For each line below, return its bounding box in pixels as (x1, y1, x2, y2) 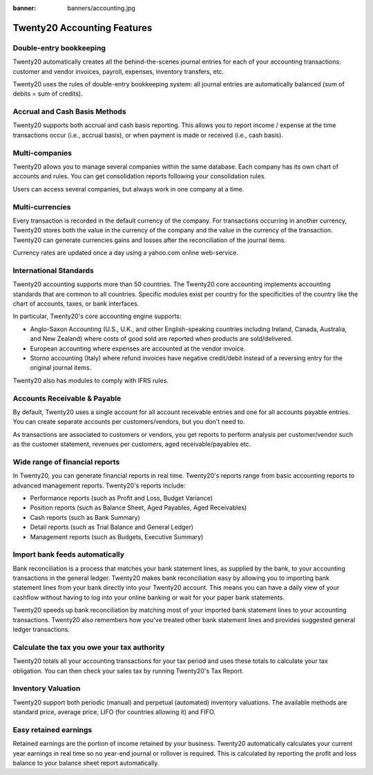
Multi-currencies (12, 202, 71, 212)
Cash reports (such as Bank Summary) (30, 513, 141, 521)
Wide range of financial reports (12, 457, 120, 467)
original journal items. (30, 364, 92, 372)
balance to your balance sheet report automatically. (12, 759, 160, 767)
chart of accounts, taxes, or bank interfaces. (12, 299, 140, 308)
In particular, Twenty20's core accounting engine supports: (12, 312, 182, 321)
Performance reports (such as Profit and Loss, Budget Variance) (30, 494, 213, 502)
